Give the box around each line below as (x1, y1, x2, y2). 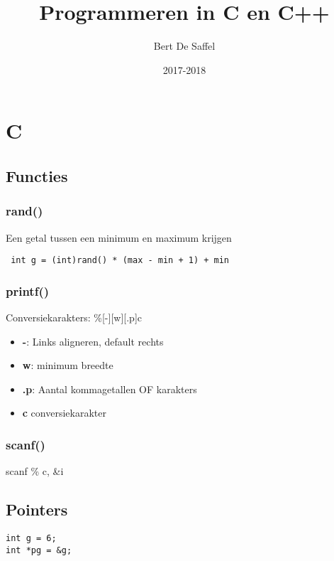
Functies (6, 164, 68, 186)
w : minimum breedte (22, 358, 113, 373)
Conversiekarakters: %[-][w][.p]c (6, 309, 142, 324)
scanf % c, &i (6, 464, 64, 479)
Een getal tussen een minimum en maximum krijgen (6, 230, 232, 245)
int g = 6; (6, 533, 57, 543)
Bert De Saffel (153, 38, 216, 53)
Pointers (6, 498, 68, 520)
